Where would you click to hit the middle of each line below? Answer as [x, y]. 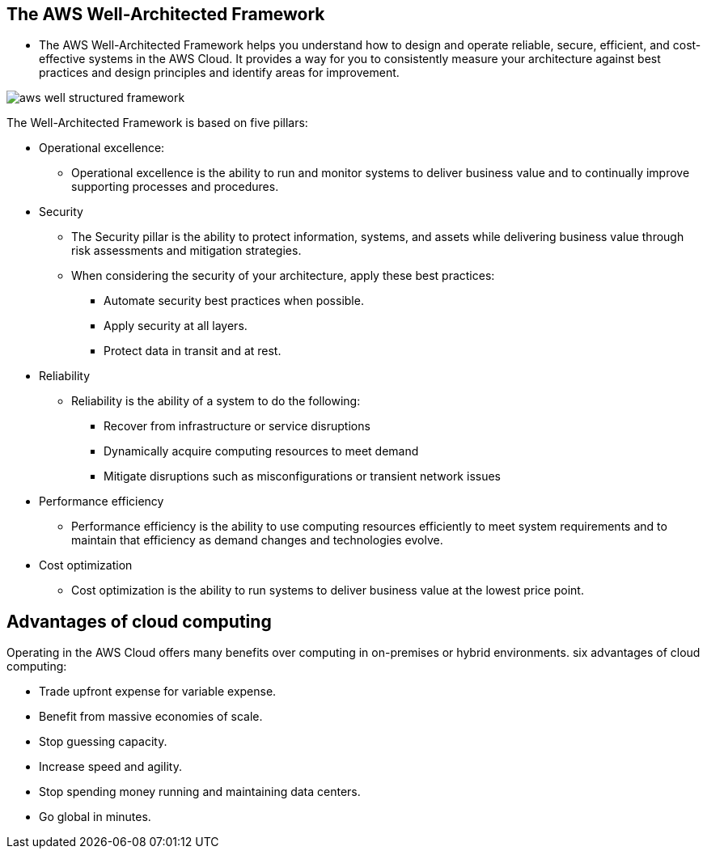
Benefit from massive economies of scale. [151, 717]
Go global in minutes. [95, 817]
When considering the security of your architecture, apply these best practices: [283, 276]
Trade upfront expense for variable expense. [158, 692]
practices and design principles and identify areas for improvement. [219, 73]
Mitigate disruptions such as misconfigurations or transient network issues [302, 476]
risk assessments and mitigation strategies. [186, 251]
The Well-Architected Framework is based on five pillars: [157, 123]
